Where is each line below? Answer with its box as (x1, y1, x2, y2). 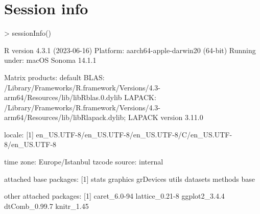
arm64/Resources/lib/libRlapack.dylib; (4, 112, 126, 123)
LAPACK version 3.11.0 (128, 112, 203, 123)
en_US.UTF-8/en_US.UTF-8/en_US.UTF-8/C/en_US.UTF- (36, 129, 232, 139)
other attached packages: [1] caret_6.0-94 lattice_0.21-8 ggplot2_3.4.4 (4, 191, 225, 201)
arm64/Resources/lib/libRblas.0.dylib (4, 92, 122, 103)
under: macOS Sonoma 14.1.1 (4, 55, 97, 65)
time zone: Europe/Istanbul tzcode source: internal (4, 156, 163, 167)
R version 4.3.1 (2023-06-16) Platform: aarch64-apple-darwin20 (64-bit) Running (4, 44, 256, 55)
